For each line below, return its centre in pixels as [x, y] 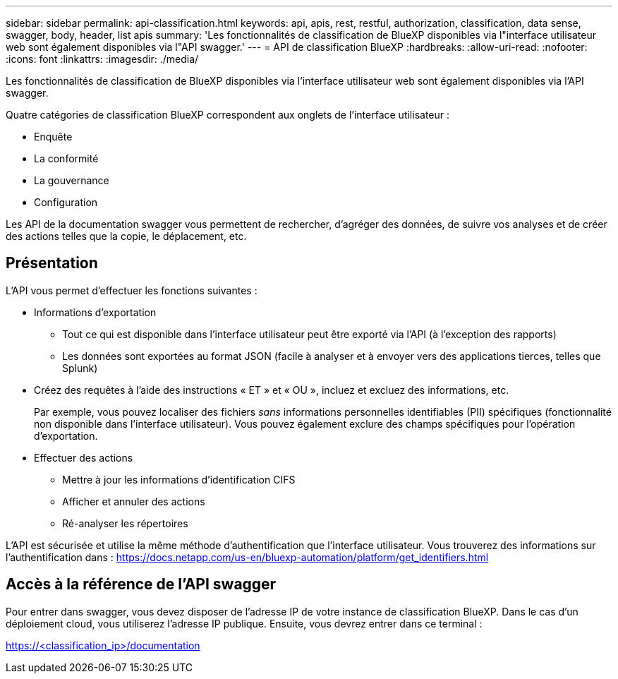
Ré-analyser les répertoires [125, 523]
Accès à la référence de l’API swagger [141, 584]
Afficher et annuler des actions [134, 501]
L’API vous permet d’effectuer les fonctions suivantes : [132, 290]
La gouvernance [72, 180]
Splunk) [80, 368]
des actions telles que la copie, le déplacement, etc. [126, 236]
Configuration [66, 202]
